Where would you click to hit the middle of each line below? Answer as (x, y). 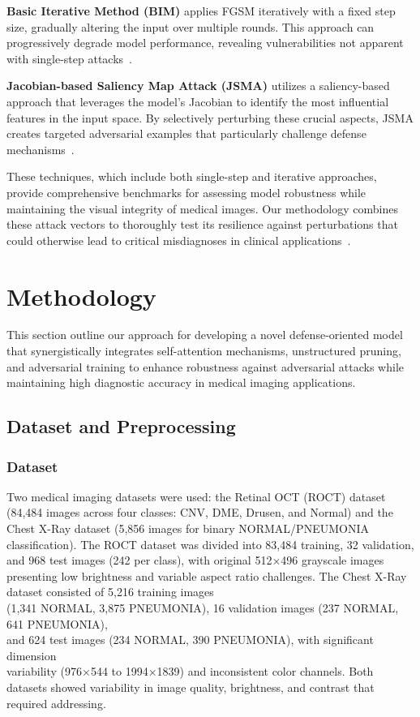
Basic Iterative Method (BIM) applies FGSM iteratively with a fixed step (201, 11)
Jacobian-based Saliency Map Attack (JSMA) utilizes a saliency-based (198, 86)
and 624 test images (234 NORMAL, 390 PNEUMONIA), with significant (190, 640)
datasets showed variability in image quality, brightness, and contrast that (191, 687)
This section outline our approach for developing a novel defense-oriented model (205, 335)
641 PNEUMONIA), (57, 623)
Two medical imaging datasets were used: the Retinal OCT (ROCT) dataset (196, 496)
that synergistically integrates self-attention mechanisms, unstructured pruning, (204, 351)
